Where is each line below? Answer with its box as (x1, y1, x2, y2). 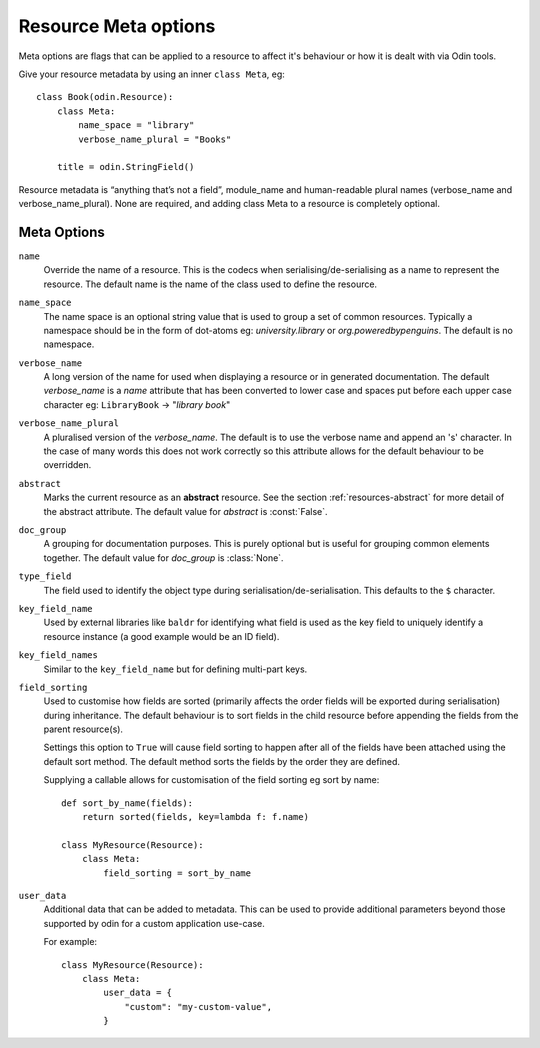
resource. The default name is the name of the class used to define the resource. (43, 278, 378, 290)
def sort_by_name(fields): (61, 797, 194, 809)
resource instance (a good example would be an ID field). (43, 630, 280, 642)
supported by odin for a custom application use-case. (43, 917, 265, 929)
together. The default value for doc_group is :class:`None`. (43, 551, 284, 564)
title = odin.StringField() (56, 161, 195, 173)
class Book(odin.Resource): (36, 91, 174, 103)
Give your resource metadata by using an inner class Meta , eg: (18, 68, 285, 80)
